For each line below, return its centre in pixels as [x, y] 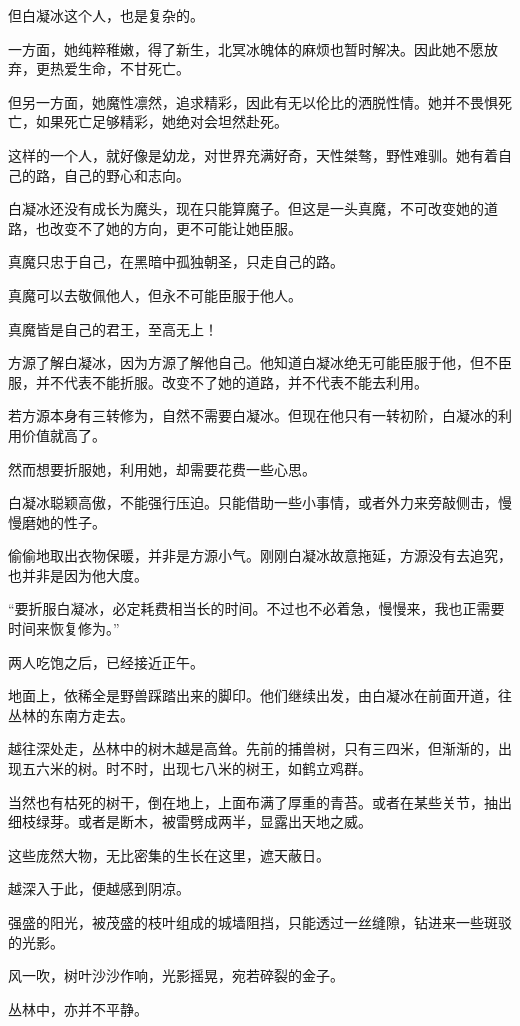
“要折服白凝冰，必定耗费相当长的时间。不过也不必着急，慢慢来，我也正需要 [256, 608]
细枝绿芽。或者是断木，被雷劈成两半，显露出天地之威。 [190, 821]
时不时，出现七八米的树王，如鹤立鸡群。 [238, 768]
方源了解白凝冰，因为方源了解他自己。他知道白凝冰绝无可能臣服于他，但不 [253, 362]
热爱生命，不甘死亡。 [119, 68]
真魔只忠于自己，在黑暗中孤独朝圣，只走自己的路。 [176, 261]
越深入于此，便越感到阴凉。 [99, 888]
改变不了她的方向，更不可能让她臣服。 [175, 227]
